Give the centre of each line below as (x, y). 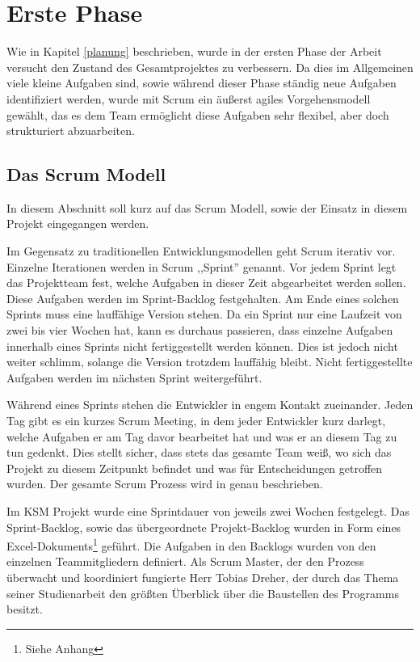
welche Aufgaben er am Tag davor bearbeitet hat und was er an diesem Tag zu (202, 436)
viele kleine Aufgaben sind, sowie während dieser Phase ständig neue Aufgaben (202, 83)
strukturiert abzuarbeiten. (71, 131)
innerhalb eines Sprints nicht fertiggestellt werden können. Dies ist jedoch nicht (202, 346)
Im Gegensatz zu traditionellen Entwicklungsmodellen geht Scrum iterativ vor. (201, 251)
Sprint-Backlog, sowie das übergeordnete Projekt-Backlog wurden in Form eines (204, 527)
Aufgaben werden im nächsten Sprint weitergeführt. (134, 377)
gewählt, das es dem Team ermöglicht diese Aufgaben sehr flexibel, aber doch (198, 114)
